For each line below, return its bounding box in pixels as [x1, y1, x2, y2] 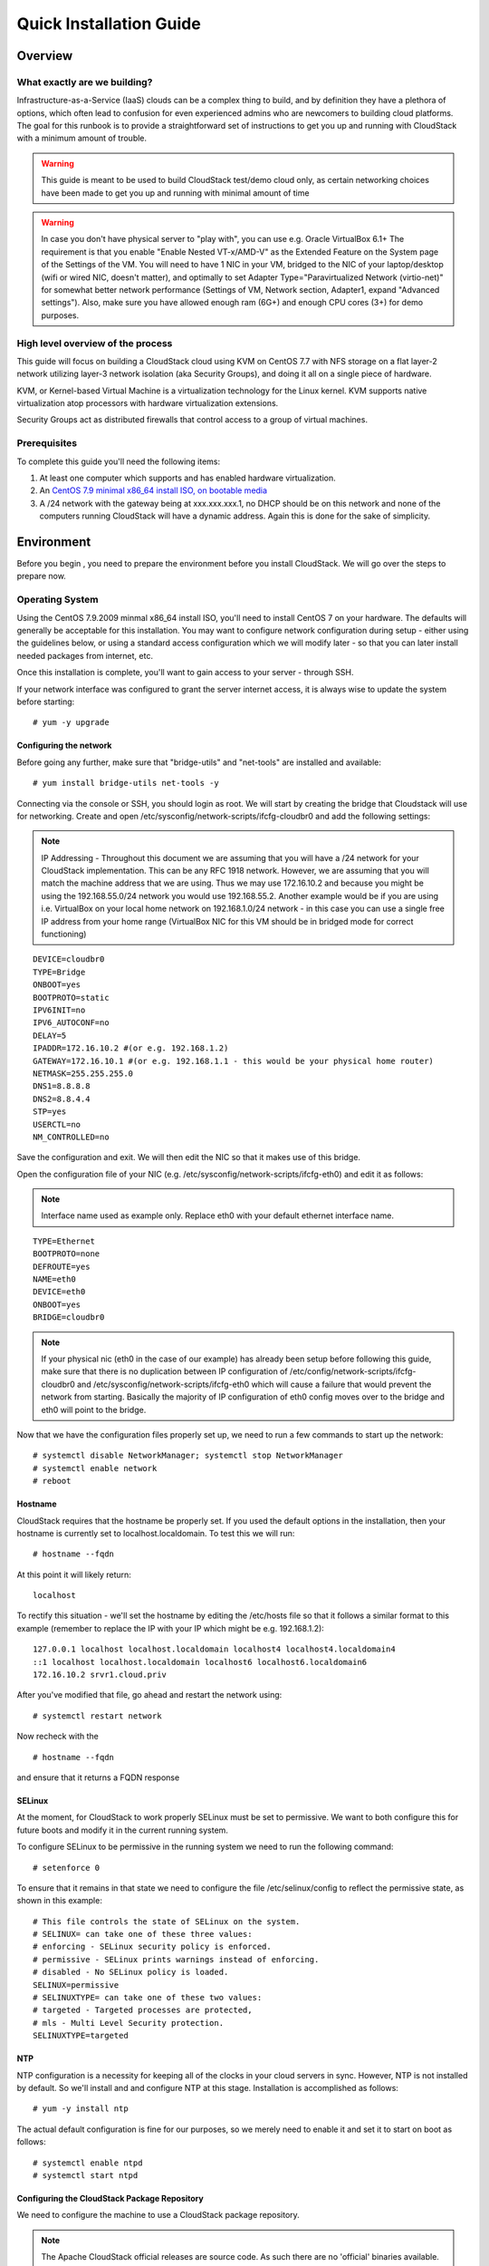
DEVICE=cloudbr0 [33, 954, 105, 964]
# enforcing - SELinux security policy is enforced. [33, 1942, 272, 1952]
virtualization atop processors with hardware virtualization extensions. [16, 398, 279, 409]
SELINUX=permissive [33, 1980, 120, 1990]
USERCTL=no [33, 1119, 81, 1129]
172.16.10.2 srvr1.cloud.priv [33, 1670, 168, 1680]
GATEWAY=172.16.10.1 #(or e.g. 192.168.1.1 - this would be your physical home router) [33, 1056, 435, 1066]
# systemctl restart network [33, 1710, 162, 1721]
